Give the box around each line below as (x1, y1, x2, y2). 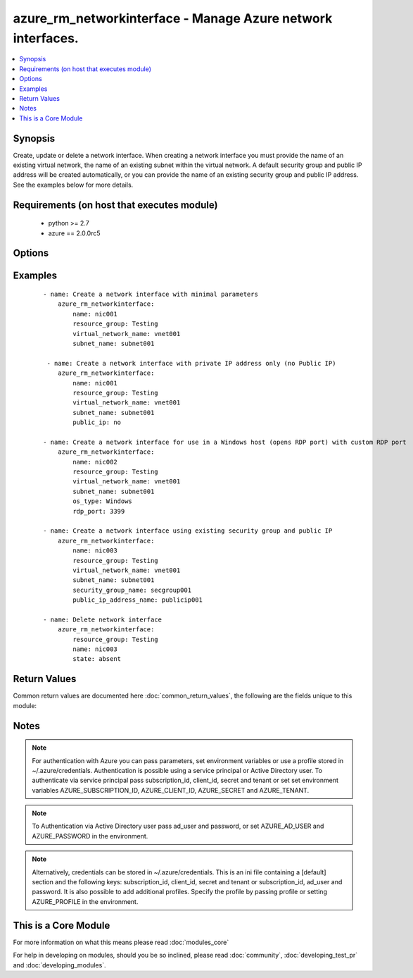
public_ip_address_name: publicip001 (72, 596, 203, 604)
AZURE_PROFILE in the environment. (32, 897, 139, 905)
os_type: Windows (72, 497, 133, 505)
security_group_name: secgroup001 (72, 586, 192, 594)
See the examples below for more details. (13, 180, 134, 189)
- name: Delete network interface (43, 615, 162, 624)
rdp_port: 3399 (72, 507, 125, 515)
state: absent (72, 655, 122, 663)
